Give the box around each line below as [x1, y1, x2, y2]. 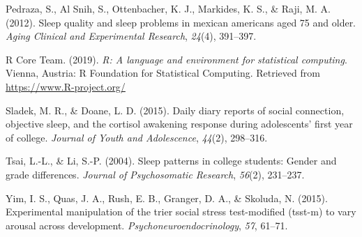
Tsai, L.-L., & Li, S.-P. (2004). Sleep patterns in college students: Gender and [6, 153, 337, 168]
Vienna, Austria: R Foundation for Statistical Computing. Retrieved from [6, 66, 320, 80]
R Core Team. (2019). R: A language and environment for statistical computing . [6, 52, 347, 66]
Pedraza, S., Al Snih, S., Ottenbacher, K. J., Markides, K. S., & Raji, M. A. [6, 1, 331, 15]
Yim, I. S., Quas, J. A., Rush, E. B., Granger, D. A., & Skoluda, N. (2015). [6, 190, 328, 205]
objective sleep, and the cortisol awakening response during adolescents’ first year [6, 116, 353, 131]
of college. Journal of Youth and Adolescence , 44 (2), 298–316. [6, 130, 268, 144]
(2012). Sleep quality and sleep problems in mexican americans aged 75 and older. [6, 15, 356, 29]
